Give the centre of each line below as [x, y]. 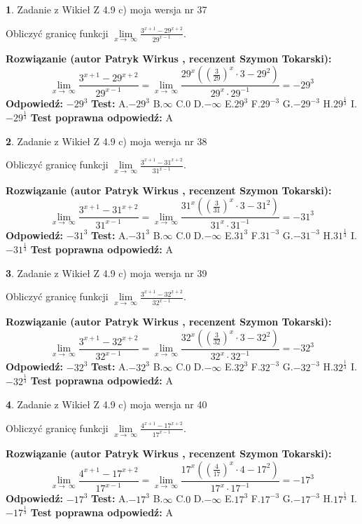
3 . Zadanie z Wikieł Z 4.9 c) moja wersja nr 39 [106, 273]
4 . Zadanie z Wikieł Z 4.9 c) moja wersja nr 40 [106, 404]
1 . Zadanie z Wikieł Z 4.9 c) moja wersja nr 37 [106, 9]
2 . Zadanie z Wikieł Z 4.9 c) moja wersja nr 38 [106, 141]
